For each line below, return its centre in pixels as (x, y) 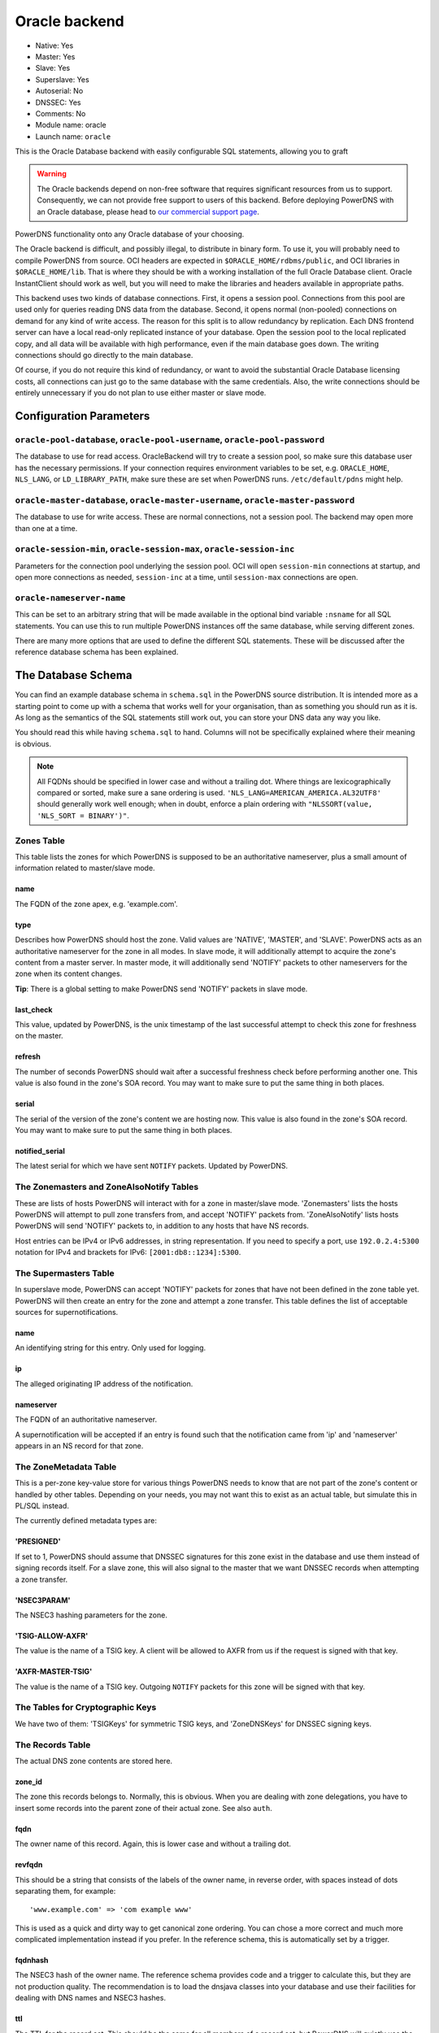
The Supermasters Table (65, 1273)
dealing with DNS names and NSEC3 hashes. (91, 1998)
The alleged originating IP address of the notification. (104, 1383)
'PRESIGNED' (38, 1542)
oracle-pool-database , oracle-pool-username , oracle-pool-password (170, 439)
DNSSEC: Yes (58, 102)
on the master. (39, 1036)
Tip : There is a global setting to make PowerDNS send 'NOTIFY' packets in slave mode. (161, 989)
